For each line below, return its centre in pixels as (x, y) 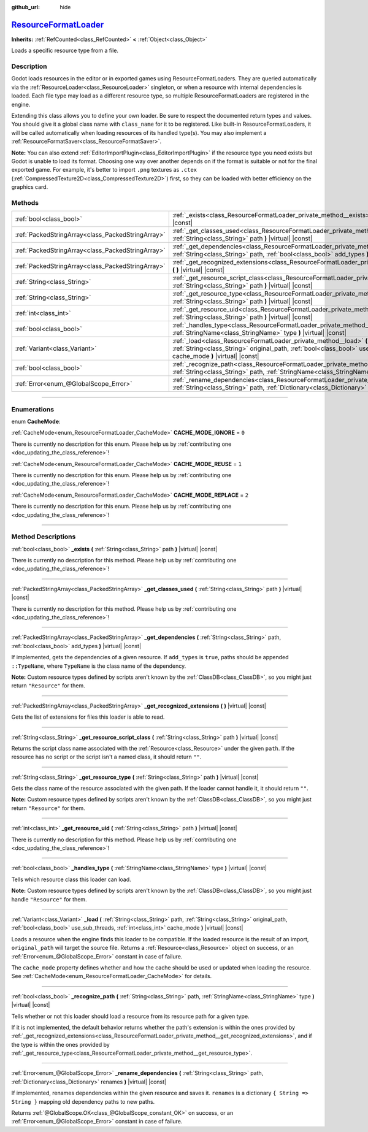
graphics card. (30, 187)
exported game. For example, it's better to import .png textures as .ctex (104, 170)
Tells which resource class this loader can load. (71, 879)
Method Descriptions (44, 537)
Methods (25, 202)
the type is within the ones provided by (60, 1044)
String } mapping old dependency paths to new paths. (83, 1101)
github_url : (25, 7)
